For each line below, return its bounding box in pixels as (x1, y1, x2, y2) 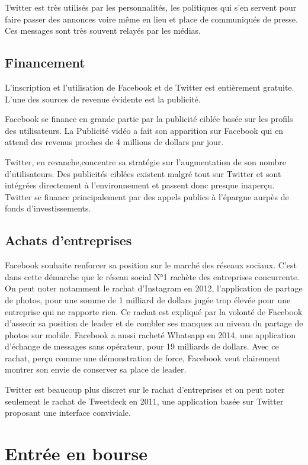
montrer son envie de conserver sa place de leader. (5, 363, 187, 376)
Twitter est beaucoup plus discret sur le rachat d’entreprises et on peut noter (5, 383, 285, 396)
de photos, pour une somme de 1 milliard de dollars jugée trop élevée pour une (5, 293, 291, 306)
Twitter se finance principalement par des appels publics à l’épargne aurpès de (5, 190, 289, 203)
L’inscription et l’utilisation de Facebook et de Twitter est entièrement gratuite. (5, 81, 294, 93)
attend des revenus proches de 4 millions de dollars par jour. (5, 136, 224, 148)
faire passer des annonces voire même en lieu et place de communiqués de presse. (5, 12, 298, 25)
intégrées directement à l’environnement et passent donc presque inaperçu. (5, 179, 275, 191)
